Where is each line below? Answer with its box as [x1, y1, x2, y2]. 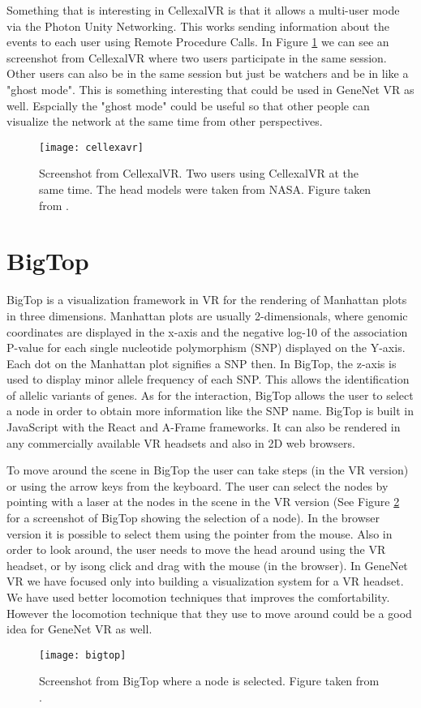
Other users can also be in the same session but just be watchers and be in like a [6, 65, 409, 82]
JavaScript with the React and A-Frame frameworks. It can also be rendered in [6, 418, 401, 436]
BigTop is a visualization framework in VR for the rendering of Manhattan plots [6, 291, 407, 308]
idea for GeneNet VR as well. [6, 620, 153, 637]
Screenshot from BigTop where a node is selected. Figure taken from [39, 672, 380, 689]
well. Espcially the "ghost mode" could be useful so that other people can [6, 97, 370, 114]
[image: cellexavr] [39, 141, 144, 153]
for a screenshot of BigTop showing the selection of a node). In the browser [6, 509, 380, 526]
